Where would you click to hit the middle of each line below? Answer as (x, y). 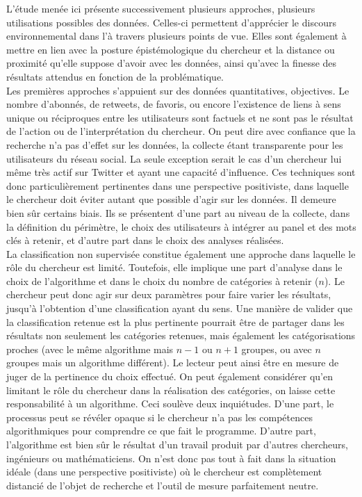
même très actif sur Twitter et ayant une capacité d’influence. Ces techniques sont (181, 172)
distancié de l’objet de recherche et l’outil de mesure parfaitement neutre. (163, 485)
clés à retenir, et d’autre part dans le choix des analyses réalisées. (145, 240)
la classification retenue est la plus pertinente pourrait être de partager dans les (175, 321)
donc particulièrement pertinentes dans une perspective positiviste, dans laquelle (178, 185)
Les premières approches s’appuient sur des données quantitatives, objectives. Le (178, 90)
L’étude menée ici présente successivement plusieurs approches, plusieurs (161, 8)
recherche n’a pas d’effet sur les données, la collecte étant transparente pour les (175, 144)
